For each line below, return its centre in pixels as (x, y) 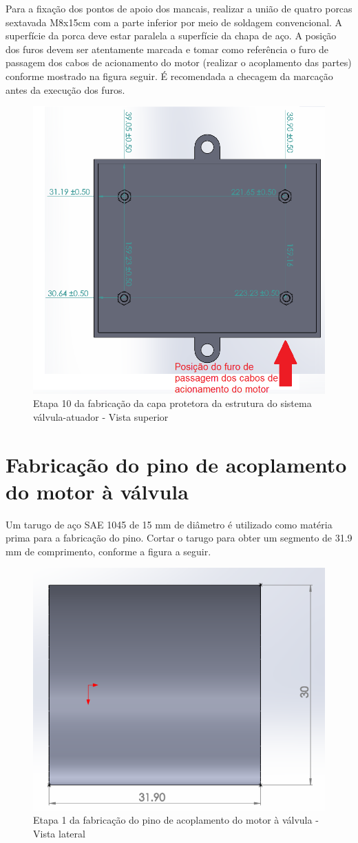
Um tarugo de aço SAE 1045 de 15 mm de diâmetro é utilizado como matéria (169, 524)
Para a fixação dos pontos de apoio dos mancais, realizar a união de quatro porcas (179, 8)
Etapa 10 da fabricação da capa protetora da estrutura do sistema (172, 403)
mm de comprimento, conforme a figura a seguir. (108, 551)
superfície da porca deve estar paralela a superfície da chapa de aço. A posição (171, 36)
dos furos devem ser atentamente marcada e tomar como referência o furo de (167, 49)
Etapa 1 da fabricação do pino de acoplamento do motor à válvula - (176, 820)
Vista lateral (59, 833)
